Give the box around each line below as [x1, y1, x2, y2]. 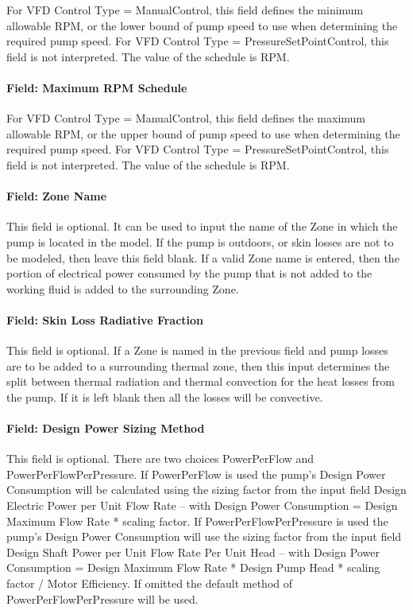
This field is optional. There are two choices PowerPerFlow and [6, 450, 315, 467]
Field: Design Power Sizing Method [6, 420, 205, 437]
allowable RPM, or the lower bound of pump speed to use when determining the [6, 17, 398, 33]
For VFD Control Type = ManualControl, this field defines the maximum [6, 110, 365, 126]
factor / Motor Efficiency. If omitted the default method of [6, 575, 293, 592]
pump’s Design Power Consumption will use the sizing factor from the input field [6, 528, 402, 545]
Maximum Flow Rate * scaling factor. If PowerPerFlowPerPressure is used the [6, 512, 388, 529]
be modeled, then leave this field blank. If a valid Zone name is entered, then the [6, 249, 399, 266]
